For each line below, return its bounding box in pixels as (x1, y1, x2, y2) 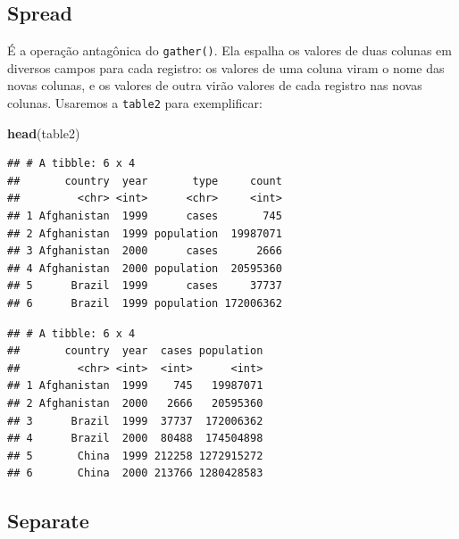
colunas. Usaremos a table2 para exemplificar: (7, 94, 263, 112)
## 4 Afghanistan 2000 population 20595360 (7, 261, 282, 275)
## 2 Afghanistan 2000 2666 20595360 (7, 397, 263, 410)
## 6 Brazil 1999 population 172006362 (7, 297, 282, 311)
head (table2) (7, 123, 80, 142)
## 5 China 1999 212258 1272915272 (7, 449, 263, 462)
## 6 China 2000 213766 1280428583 (7, 467, 263, 480)
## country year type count (7, 174, 282, 187)
